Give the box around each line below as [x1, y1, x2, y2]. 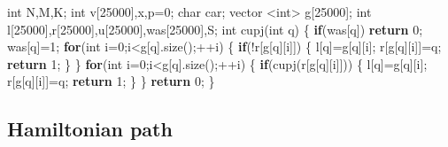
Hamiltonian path [7, 115, 173, 143]
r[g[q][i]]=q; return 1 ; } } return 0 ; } [7, 72, 215, 90]
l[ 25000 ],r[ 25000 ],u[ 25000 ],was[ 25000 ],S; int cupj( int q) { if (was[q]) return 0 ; [7, 19, 423, 38]
